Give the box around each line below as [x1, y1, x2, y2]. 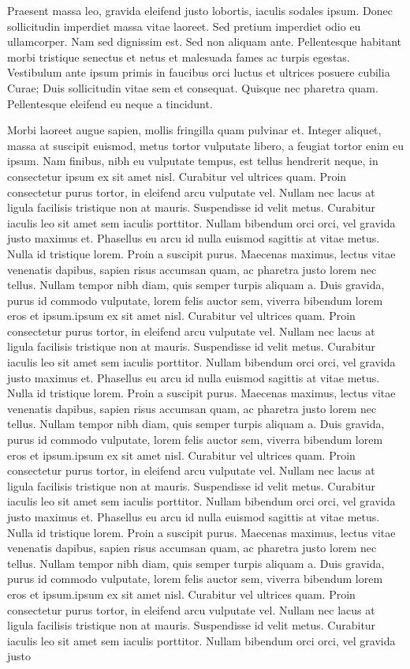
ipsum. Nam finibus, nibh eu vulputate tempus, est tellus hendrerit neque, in [7, 152, 378, 169]
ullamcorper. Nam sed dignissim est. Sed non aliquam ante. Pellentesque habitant [7, 33, 401, 50]
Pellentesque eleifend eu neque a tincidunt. [7, 95, 213, 111]
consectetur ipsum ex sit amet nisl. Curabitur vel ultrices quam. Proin [7, 167, 347, 184]
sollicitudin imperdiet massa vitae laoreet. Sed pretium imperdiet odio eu [7, 17, 361, 34]
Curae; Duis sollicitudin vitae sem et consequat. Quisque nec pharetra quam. [7, 79, 378, 96]
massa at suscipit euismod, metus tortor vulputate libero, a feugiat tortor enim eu [7, 137, 404, 153]
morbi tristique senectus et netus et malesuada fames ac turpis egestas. [7, 48, 350, 65]
